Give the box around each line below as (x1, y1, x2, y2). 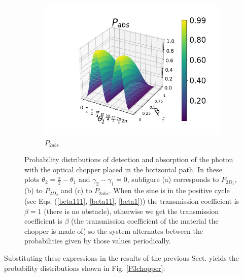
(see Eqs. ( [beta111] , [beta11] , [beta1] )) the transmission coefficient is (24, 196, 239, 206)
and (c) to (60, 185, 92, 196)
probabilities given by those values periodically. (24, 235, 171, 246)
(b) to (24, 185, 43, 196)
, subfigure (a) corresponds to (127, 174, 219, 184)
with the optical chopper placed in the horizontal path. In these (24, 164, 222, 174)
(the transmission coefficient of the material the (71, 216, 219, 226)
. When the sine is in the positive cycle (109, 185, 230, 196)
